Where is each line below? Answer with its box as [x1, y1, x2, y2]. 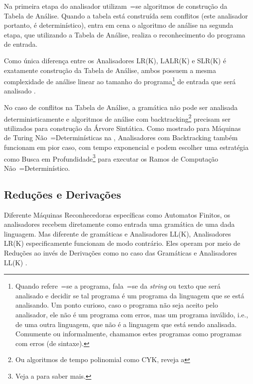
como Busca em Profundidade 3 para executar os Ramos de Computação [4, 152, 218, 164]
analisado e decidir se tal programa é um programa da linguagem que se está [15, 290, 244, 300]
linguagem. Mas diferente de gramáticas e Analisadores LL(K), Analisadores [4, 228, 231, 238]
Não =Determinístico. [4, 163, 70, 173]
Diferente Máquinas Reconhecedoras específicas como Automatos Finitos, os [4, 209, 231, 219]
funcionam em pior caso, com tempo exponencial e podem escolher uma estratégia [4, 142, 249, 152]
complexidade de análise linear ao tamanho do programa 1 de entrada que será [4, 75, 236, 86]
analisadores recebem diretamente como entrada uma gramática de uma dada [4, 219, 235, 229]
